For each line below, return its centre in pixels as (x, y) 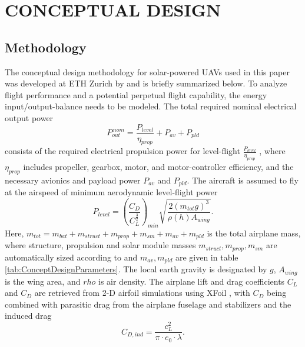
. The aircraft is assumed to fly (243, 180)
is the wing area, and (43, 281)
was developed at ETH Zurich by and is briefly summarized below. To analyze (146, 83)
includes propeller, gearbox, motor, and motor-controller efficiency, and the (158, 167)
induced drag (28, 316)
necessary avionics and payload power (73, 180)
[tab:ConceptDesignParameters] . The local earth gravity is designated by (136, 269)
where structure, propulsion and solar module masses (100, 245)
